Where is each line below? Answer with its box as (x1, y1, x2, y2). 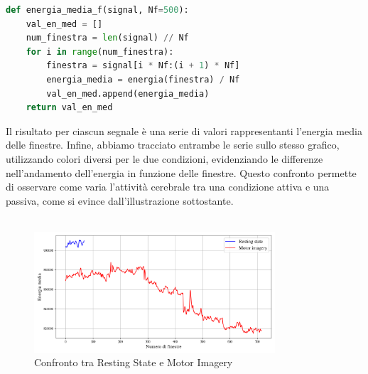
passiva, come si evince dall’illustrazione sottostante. (6, 193, 234, 208)
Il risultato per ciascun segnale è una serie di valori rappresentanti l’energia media (6, 123, 362, 138)
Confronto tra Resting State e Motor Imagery (34, 355, 233, 370)
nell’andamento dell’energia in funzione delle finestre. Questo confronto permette (6, 165, 357, 180)
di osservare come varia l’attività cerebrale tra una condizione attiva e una (6, 179, 330, 194)
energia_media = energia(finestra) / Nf (46, 74, 240, 85)
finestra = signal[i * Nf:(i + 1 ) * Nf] (46, 60, 240, 71)
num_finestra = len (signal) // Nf (26, 33, 189, 43)
